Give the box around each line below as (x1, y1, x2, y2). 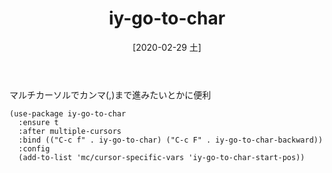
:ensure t (18, 117, 59, 127)
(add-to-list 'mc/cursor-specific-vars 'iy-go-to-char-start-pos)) (18, 152, 306, 162)
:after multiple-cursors (18, 126, 122, 136)
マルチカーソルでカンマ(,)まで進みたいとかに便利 (9, 88, 212, 101)
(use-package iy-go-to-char (9, 108, 127, 119)
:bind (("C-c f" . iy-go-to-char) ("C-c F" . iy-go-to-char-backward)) (18, 135, 324, 145)
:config (18, 143, 51, 154)
